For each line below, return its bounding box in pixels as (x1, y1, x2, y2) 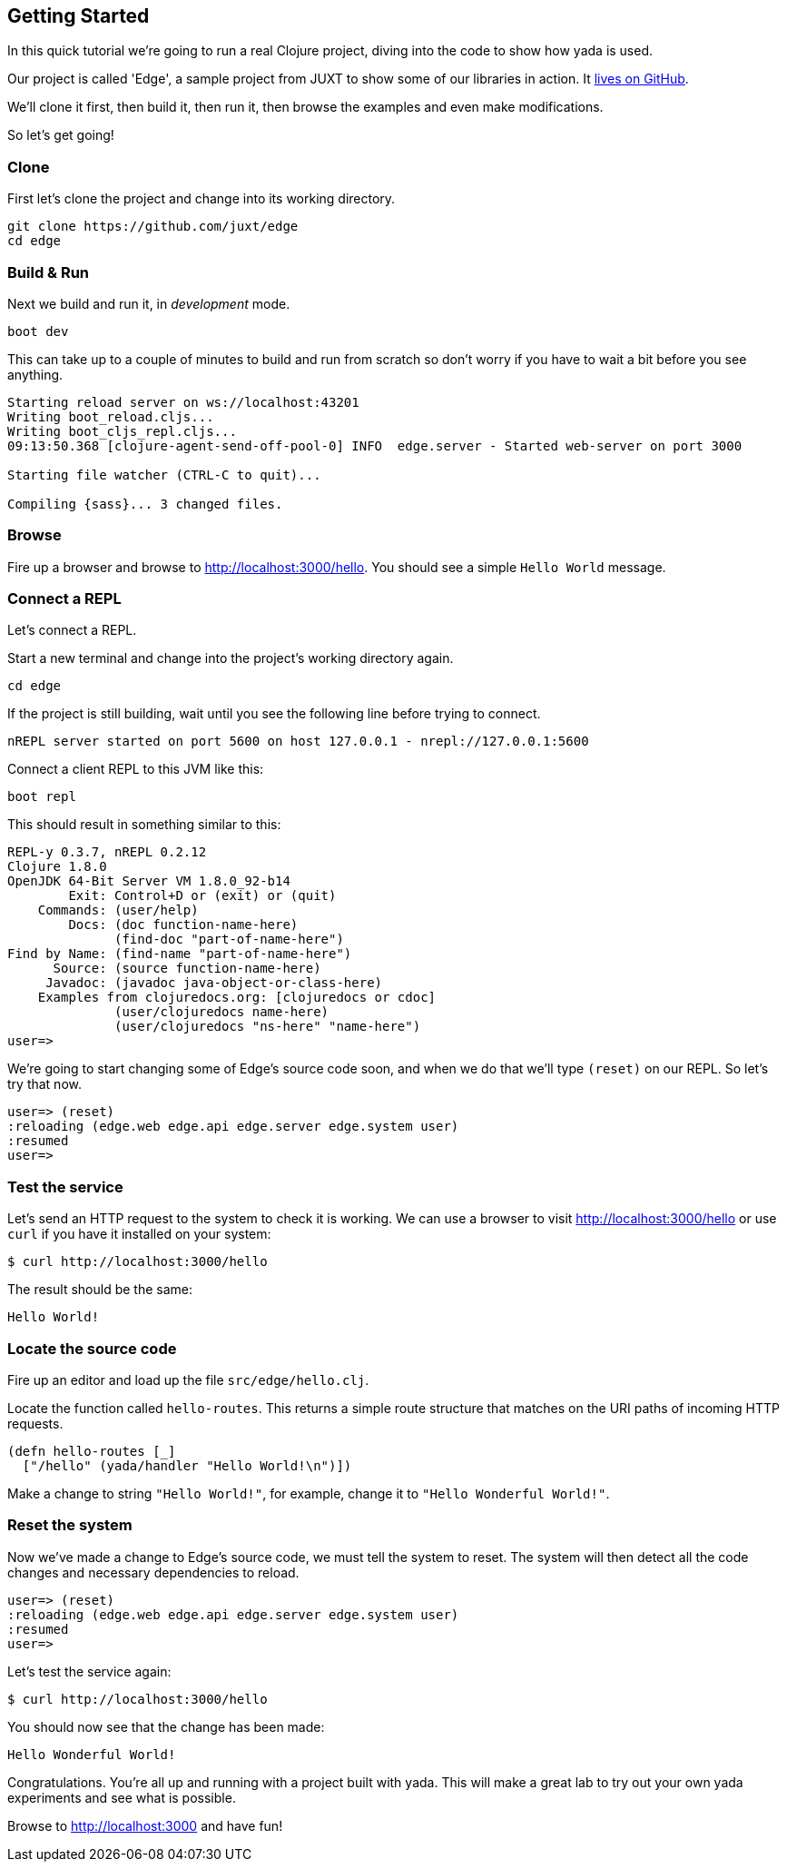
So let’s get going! (7, 127, 114, 143)
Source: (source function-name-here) (53, 961, 321, 976)
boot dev (7, 323, 69, 339)
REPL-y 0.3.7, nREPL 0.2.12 (7, 845, 207, 860)
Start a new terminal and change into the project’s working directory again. (7, 650, 454, 667)
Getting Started (7, 5, 150, 27)
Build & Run (7, 262, 90, 282)
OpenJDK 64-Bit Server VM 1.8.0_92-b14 (7, 874, 290, 889)
